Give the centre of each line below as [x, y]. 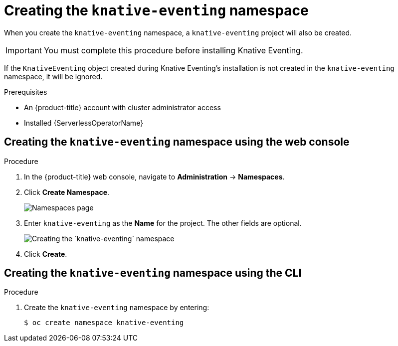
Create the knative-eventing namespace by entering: [117, 308]
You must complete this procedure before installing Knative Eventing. [173, 50]
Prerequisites [26, 92]
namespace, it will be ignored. [53, 76]
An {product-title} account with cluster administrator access [122, 107]
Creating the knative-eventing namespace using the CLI [153, 273]
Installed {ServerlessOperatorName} [84, 123]
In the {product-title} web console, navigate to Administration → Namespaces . [154, 176]
